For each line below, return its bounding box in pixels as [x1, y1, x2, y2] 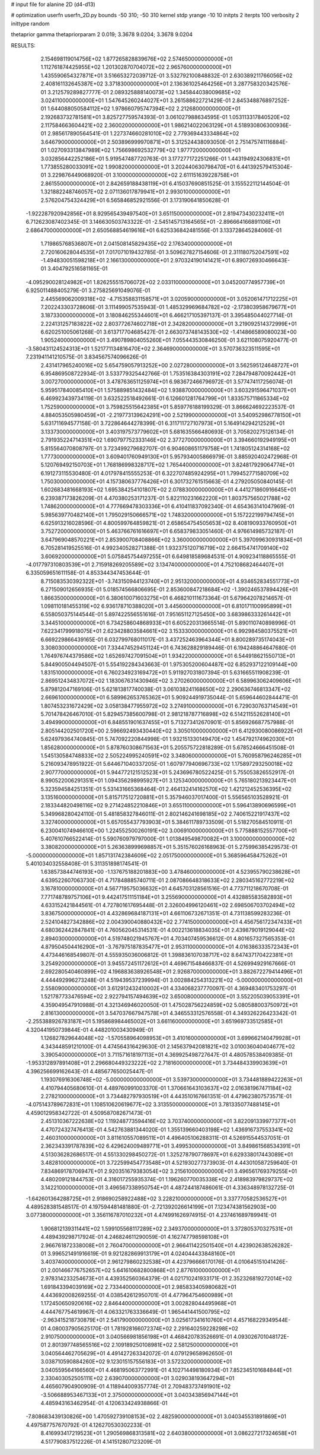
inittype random [11, 20, 50, 27]
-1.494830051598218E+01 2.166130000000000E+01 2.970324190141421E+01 [40, 256, 231, 264]
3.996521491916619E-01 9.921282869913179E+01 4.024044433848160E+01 [47, 1250, 235, 1257]
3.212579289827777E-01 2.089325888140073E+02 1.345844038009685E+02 [47, 88, 241, 96]
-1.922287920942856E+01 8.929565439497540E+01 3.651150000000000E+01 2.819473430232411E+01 [25, 210, 284, 217]
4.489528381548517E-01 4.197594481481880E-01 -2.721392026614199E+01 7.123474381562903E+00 [25, 1203, 277, 1210]
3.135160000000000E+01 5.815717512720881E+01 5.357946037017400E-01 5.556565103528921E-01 [40, 793, 289, 801]
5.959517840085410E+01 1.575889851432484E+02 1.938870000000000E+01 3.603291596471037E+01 [40, 386, 296, 394]
